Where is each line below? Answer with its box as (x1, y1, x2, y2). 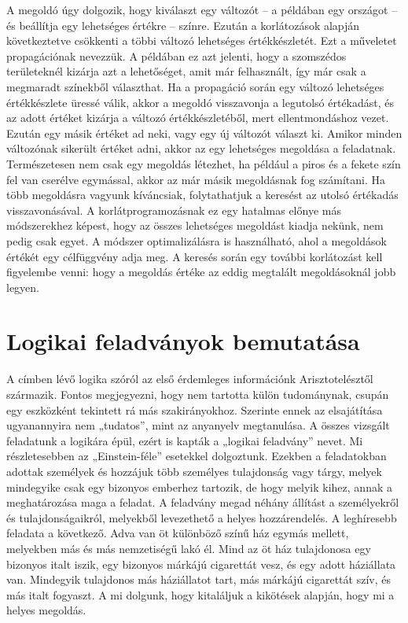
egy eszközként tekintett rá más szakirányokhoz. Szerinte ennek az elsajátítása (6, 401, 383, 418)
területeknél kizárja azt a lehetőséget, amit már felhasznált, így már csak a (6, 63, 366, 79)
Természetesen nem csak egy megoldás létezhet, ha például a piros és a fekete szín (6, 155, 401, 171)
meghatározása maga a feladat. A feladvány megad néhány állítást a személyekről (6, 494, 399, 511)
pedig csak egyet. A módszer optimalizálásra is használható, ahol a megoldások (6, 232, 387, 249)
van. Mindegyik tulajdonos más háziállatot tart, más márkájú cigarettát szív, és (6, 571, 391, 588)
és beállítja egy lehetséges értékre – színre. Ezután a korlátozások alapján (6, 17, 360, 33)
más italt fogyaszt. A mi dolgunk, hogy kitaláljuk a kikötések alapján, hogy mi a (6, 586, 395, 603)
